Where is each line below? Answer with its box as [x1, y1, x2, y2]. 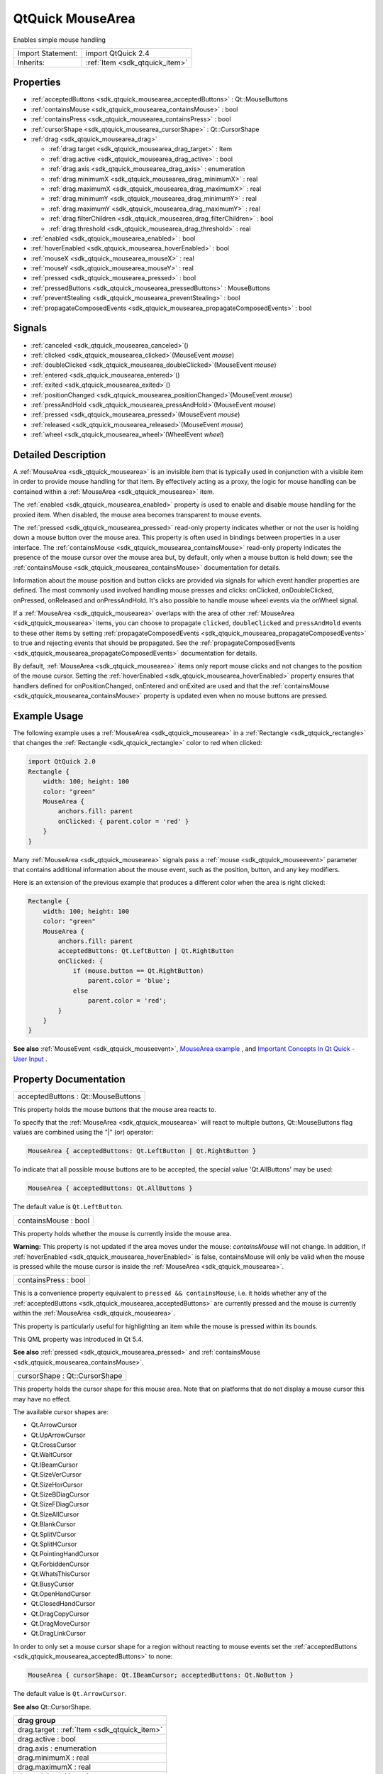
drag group [17, 1716, 56, 1726]
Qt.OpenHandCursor [30, 1590, 91, 1598]
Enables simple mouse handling [13, 35, 106, 44]
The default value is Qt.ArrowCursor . [13, 1690, 127, 1698]
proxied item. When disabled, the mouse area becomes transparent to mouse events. [13, 510, 262, 519]
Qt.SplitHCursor [30, 1540, 77, 1548]
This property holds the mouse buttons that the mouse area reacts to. [13, 1105, 216, 1113]
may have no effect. [13, 1394, 72, 1403]
